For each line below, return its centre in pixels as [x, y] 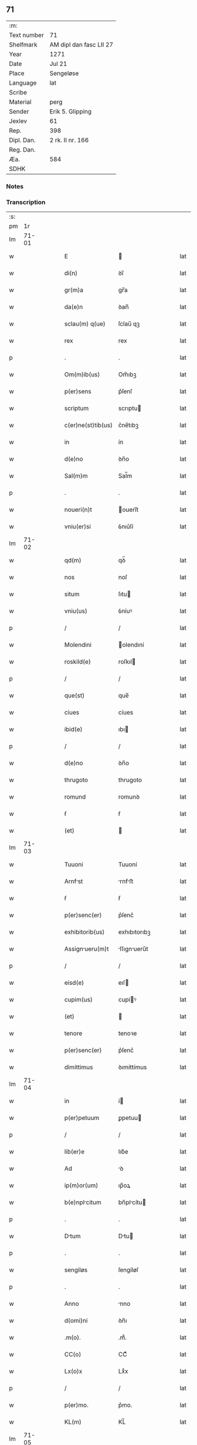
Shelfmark [23, 45]
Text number [26, 35]
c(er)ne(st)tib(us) [89, 425]
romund [75, 797]
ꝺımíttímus [133, 1067]
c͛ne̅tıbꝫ [128, 425]
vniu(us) [76, 611]
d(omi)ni [76, 1320]
